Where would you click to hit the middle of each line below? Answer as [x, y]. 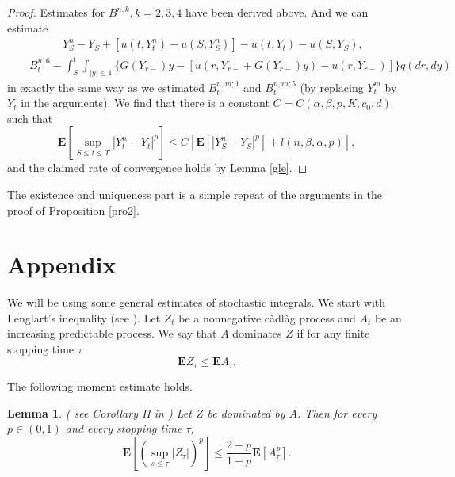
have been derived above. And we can [277, 12]
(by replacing [332, 87]
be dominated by [246, 412]
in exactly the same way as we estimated [106, 87]
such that [30, 118]
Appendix [62, 264]
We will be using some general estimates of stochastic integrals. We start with [197, 302]
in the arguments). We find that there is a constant [145, 103]
